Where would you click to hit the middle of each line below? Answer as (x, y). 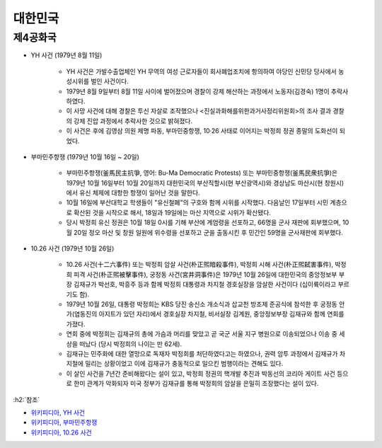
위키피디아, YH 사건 (58, 412)
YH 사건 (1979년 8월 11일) (66, 55)
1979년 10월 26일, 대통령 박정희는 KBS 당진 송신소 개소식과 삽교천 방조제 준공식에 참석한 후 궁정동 (202, 304)
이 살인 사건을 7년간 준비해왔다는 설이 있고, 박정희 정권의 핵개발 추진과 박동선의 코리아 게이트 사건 (201, 373)
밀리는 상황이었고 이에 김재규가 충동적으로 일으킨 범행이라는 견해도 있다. (184, 364)
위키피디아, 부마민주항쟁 (64, 423)
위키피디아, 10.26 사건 (61, 432)
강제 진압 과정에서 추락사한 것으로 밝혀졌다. (133, 121)
